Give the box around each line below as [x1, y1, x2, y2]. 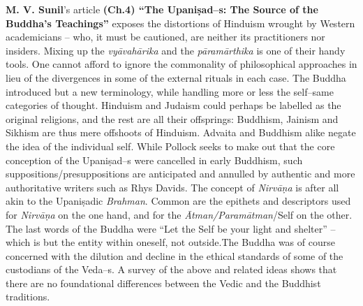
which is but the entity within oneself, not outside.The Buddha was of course [6, 235, 335, 249]
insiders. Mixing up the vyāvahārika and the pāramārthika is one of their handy [6, 43, 346, 57]
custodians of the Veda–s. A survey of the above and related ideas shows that [6, 262, 337, 277]
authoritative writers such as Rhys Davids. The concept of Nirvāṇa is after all [6, 180, 339, 194]
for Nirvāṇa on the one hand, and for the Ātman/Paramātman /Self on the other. [6, 207, 353, 221]
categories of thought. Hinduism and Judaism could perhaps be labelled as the [6, 98, 341, 112]
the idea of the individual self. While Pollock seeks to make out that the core [6, 138, 335, 153]
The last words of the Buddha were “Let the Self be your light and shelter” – [6, 221, 336, 235]
